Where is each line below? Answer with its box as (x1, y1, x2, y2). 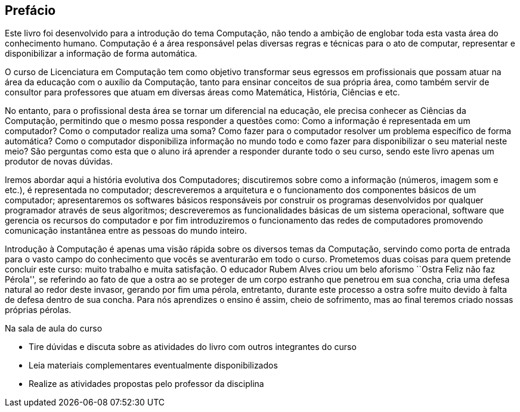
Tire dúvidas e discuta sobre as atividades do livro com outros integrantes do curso (29, 342, 357, 352)
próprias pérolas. (5, 305, 72, 315)
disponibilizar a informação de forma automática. (5, 48, 197, 59)
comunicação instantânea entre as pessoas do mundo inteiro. (5, 225, 247, 236)
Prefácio (5, 3, 56, 18)
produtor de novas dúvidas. (5, 156, 113, 167)
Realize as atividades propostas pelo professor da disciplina (29, 379, 264, 389)
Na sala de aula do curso (5, 323, 103, 334)
